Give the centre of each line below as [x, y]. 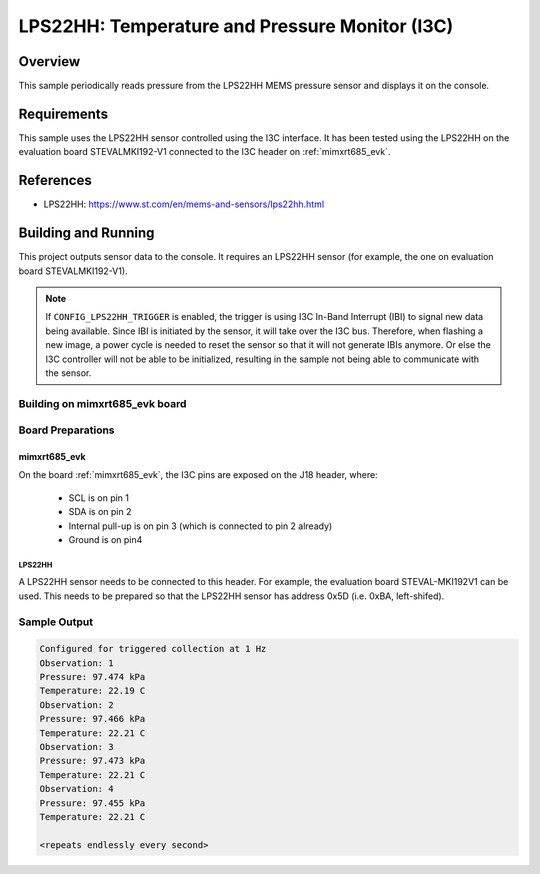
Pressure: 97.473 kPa [92, 761]
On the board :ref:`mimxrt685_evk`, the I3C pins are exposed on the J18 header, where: [198, 475]
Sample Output [56, 622]
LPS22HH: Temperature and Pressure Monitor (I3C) [236, 26]
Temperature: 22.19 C [92, 691]
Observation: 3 [76, 747]
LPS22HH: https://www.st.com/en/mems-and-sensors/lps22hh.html [184, 204]
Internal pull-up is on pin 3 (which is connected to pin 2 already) [200, 526]
